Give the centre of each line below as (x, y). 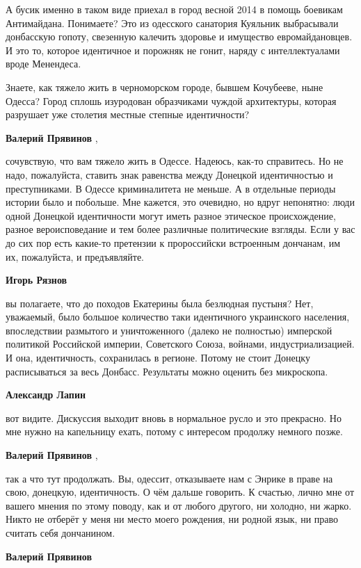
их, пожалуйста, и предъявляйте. (75, 256)
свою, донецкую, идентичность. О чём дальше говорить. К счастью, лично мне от (180, 492)
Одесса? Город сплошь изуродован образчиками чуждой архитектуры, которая (171, 100)
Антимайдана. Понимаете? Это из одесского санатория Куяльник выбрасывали (172, 23)
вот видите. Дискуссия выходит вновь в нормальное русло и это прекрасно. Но (174, 417)
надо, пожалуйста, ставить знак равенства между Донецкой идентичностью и (169, 174)
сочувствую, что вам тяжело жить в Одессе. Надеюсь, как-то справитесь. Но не (175, 161)
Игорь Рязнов (37, 280)
